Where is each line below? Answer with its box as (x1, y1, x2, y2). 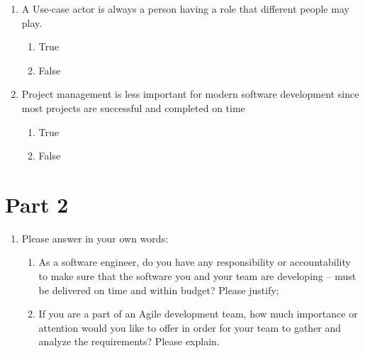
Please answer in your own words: (21, 230, 169, 245)
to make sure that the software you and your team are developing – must (38, 269, 356, 284)
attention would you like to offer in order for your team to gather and (38, 320, 342, 335)
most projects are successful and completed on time (21, 100, 245, 115)
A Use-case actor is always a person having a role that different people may (21, 1, 349, 16)
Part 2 (5, 189, 69, 218)
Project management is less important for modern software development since (21, 86, 359, 101)
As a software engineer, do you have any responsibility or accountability (38, 254, 351, 269)
